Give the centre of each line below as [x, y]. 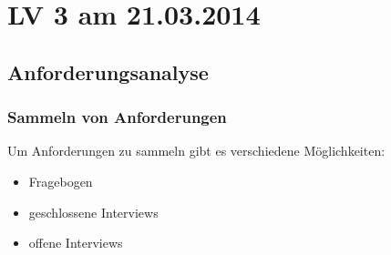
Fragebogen [61, 181]
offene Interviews [76, 243]
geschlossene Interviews [93, 212]
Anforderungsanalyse [108, 71]
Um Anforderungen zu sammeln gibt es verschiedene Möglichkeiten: [196, 151]
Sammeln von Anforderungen [117, 117]
